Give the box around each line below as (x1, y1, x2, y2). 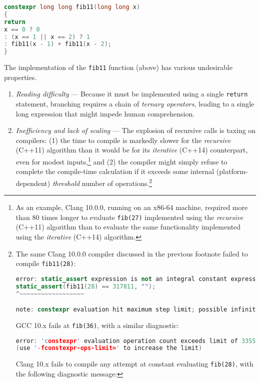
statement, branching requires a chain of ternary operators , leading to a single (15, 98, 254, 109)
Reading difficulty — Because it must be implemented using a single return (15, 88, 248, 99)
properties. (4, 71, 37, 82)
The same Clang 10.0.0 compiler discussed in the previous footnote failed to (15, 248, 248, 258)
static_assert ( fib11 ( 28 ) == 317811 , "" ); (15, 282, 156, 290)
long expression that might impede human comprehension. (15, 108, 195, 118)
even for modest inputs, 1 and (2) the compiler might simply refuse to (15, 155, 227, 166)
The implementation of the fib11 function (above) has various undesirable (4, 62, 232, 72)
